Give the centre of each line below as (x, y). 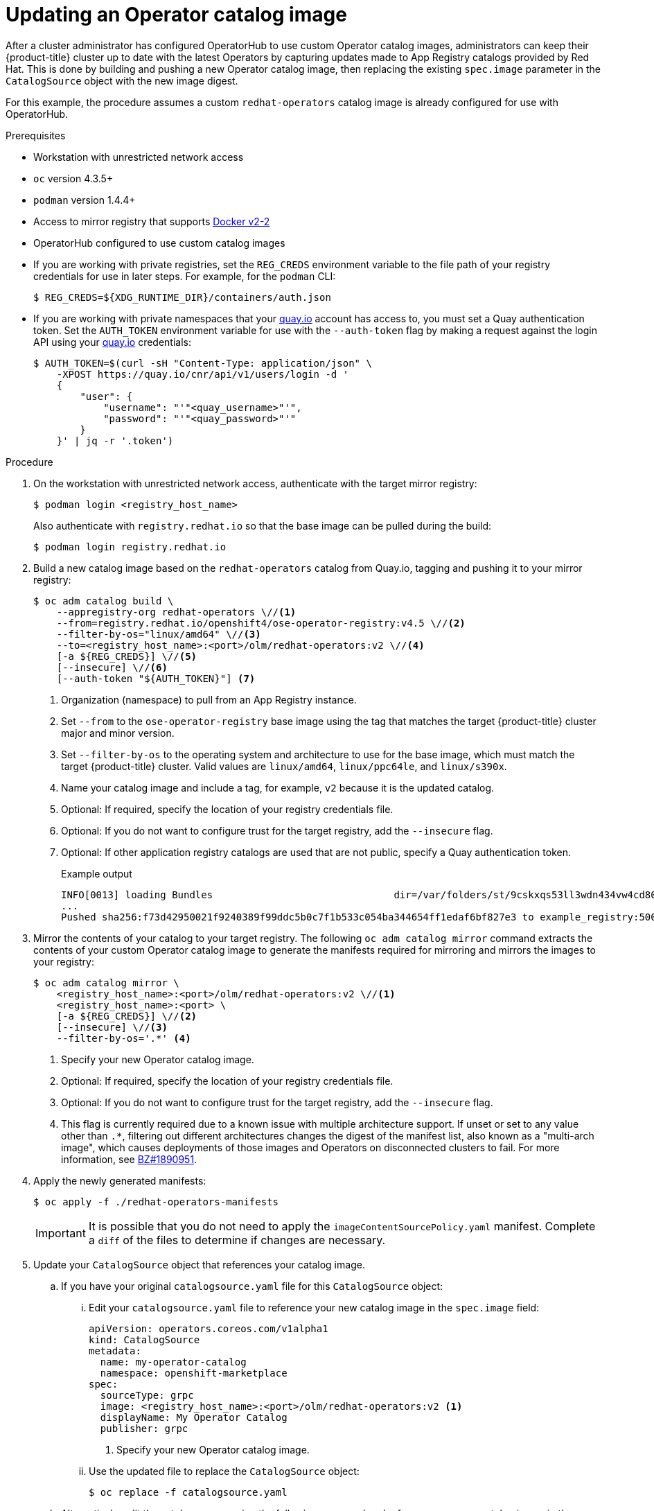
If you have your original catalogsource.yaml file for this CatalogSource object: (252, 1286)
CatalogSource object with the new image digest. (122, 80)
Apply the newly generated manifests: (120, 1180)
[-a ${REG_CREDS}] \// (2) (127, 1016)
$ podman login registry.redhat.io (130, 547)
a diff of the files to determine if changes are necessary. (237, 1240)
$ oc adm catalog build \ (104, 601)
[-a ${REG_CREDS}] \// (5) (127, 656)
